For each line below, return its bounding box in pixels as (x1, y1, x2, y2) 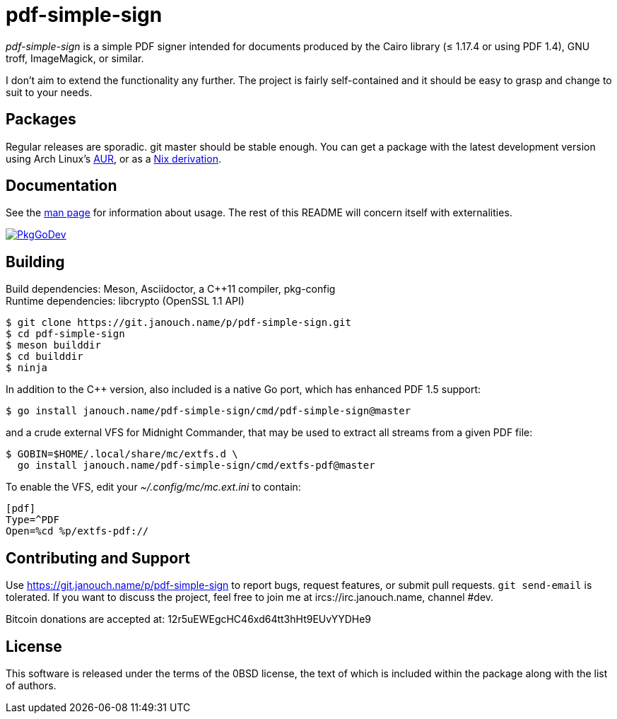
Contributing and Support (6, 549, 190, 567)
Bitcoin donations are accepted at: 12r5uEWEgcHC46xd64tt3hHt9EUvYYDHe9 (6, 613, 371, 626)
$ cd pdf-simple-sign (6, 328, 125, 340)
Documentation (6, 177, 117, 195)
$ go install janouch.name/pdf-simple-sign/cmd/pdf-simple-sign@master (6, 405, 411, 417)
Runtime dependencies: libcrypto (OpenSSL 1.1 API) (6, 295, 245, 308)
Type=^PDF (6, 514, 59, 526)
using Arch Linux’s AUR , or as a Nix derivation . (6, 152, 221, 165)
